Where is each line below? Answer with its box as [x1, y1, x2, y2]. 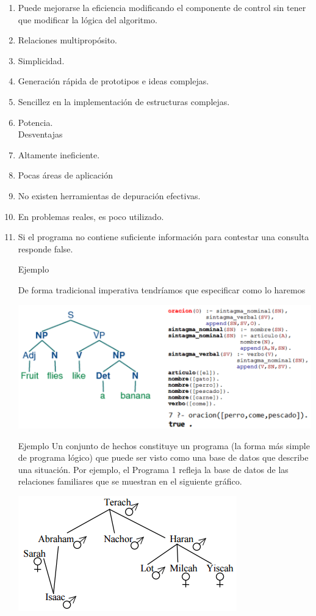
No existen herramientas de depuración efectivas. [18, 189, 201, 202]
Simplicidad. [18, 54, 65, 67]
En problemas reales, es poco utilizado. [18, 210, 164, 222]
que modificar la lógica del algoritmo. [18, 13, 157, 26]
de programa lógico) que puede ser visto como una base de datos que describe [18, 451, 309, 464]
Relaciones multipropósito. [18, 34, 117, 46]
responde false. [18, 242, 73, 255]
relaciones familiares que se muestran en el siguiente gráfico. [18, 475, 242, 488]
